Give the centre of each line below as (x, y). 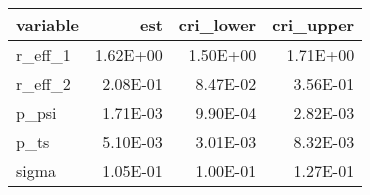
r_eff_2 (43, 83)
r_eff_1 (43, 54)
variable (48, 24)
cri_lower (217, 24)
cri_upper (313, 24)
